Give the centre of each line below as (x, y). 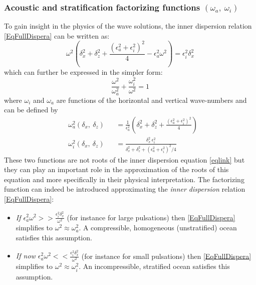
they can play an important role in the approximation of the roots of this (116, 169)
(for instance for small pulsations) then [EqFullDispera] (166, 256)
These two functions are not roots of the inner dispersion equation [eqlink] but (124, 159)
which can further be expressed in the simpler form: (83, 72)
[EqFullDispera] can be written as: (57, 35)
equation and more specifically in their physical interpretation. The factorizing (124, 179)
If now (26, 256)
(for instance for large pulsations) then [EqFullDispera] (151, 217)
